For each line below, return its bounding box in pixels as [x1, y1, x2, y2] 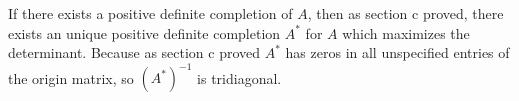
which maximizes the [342, 22, 470, 43]
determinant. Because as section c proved [8, 42, 261, 63]
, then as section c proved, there [307, 3, 504, 23]
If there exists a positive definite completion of [8, 3, 293, 23]
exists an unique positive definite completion [8, 22, 281, 43]
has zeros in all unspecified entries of [285, 42, 510, 63]
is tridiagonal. [197, 67, 282, 88]
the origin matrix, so [8, 67, 134, 88]
